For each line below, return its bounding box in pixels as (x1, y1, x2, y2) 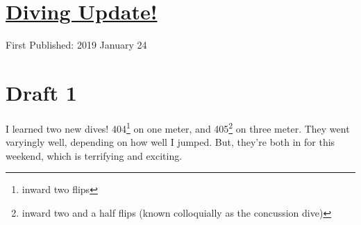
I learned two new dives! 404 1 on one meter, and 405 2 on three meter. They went (6, 119, 350, 135)
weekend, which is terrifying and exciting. (6, 148, 183, 162)
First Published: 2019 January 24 (6, 37, 147, 52)
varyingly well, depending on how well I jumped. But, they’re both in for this (6, 135, 335, 149)
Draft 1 (6, 78, 77, 106)
